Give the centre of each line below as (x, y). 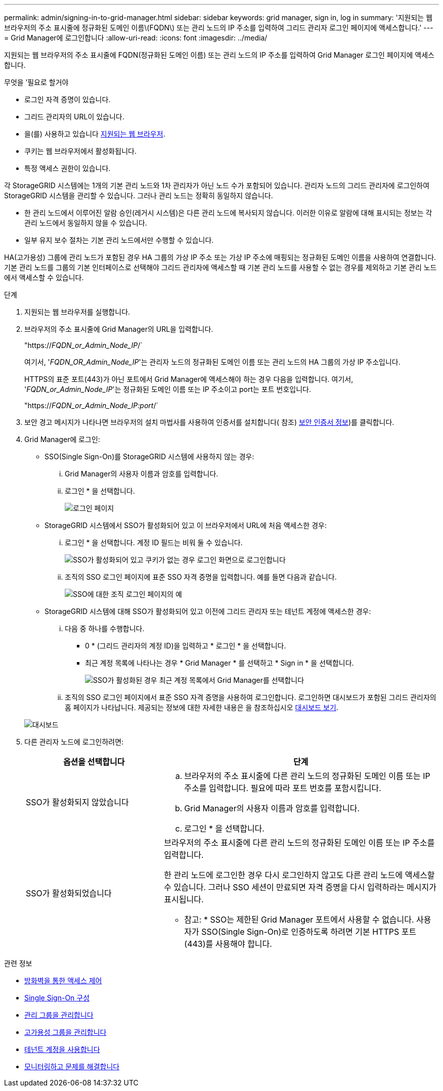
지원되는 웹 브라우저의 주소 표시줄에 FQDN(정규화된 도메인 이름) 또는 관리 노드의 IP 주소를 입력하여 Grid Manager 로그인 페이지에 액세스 (219, 55)
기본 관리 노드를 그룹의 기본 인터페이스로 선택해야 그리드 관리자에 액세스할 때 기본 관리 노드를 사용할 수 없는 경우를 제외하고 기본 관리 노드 (220, 267)
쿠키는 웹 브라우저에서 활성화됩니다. (80, 151)
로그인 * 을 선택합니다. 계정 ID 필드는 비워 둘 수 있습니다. (154, 542)
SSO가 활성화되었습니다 (69, 893)
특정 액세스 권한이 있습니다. (68, 168)
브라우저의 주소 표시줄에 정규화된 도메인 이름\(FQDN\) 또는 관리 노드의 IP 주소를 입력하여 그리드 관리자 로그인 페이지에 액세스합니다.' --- (219, 28)
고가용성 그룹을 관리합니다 (65, 1032)
